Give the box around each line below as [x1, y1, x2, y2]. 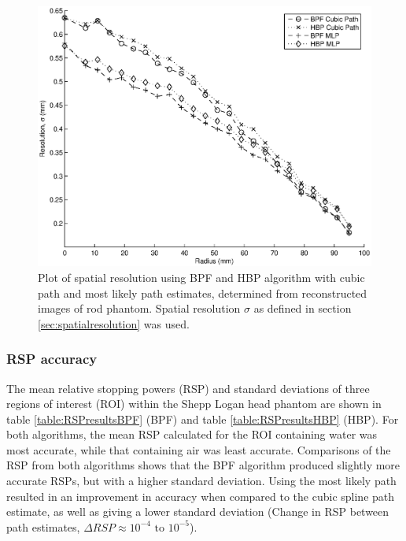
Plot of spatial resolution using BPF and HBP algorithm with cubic [38, 269, 365, 285]
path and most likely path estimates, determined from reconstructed [38, 284, 367, 301]
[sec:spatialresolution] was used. [38, 315, 190, 332]
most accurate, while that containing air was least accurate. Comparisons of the [6, 441, 391, 458]
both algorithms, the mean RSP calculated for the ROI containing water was [6, 426, 378, 443]
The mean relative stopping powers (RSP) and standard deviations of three [6, 380, 370, 396]
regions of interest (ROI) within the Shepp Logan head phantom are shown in [6, 395, 382, 412]
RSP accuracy [6, 349, 98, 369]
